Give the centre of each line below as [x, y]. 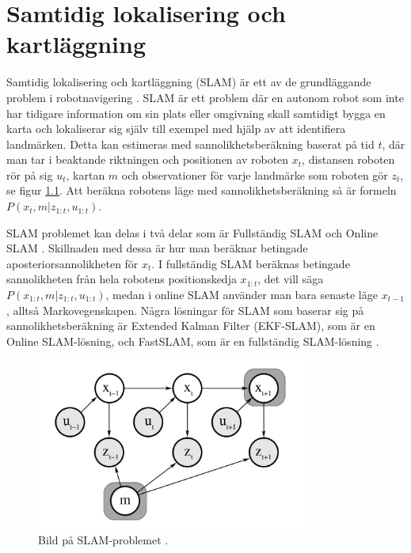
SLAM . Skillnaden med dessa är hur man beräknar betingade [157, 248]
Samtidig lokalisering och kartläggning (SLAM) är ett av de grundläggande [189, 82]
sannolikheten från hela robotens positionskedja [122, 279]
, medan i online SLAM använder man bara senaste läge [242, 295]
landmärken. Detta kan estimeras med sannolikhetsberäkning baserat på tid [190, 144]
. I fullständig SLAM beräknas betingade [251, 263]
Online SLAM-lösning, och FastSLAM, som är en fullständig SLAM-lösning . [193, 341]
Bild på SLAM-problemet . [103, 539]
